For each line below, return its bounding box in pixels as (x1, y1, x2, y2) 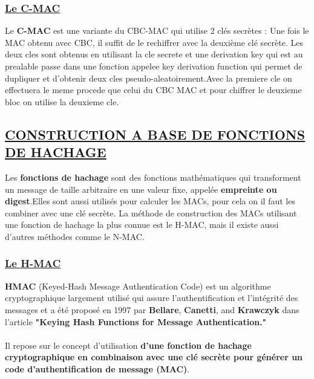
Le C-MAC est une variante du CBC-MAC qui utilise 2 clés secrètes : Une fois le (5, 24, 309, 37)
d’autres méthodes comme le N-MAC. (5, 230, 145, 242)
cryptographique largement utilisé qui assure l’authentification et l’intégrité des (5, 291, 298, 304)
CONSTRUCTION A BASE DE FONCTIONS (5, 125, 306, 143)
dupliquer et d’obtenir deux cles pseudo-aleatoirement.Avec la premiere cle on (5, 71, 292, 84)
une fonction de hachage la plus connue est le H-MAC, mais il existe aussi (5, 218, 279, 231)
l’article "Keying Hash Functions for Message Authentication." (5, 315, 267, 328)
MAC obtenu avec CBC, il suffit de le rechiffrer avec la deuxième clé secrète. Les (5, 36, 303, 48)
